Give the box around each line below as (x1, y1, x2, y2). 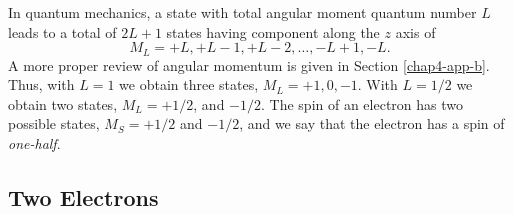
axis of (395, 21, 436, 42)
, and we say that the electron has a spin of (239, 113, 505, 134)
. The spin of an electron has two (261, 93, 464, 114)
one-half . (8, 133, 61, 154)
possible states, (8, 113, 100, 134)
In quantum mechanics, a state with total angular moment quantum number (8, 2, 477, 22)
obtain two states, (8, 93, 118, 114)
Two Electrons (8, 182, 159, 212)
